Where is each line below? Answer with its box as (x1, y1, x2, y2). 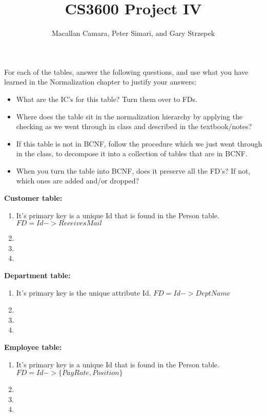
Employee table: (4, 342, 62, 352)
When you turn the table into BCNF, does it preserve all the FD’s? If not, (16, 165, 251, 176)
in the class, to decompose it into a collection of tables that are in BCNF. (16, 148, 248, 159)
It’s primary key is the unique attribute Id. (16, 287, 151, 298)
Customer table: (4, 193, 63, 203)
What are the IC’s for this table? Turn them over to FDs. (16, 93, 197, 104)
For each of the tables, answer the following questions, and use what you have (4, 66, 249, 77)
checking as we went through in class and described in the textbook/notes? (16, 121, 252, 132)
